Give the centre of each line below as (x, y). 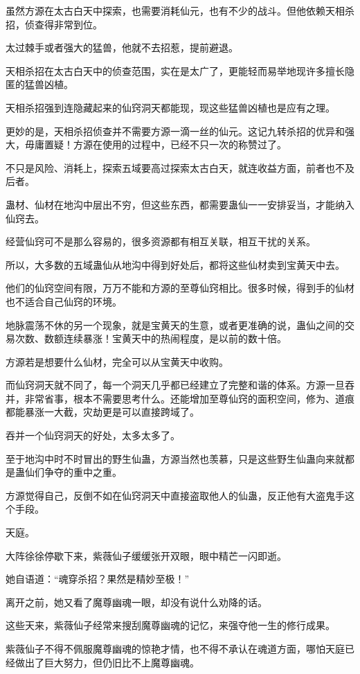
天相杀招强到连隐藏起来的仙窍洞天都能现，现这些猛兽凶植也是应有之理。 (170, 107)
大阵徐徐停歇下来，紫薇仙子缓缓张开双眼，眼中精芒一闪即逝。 (146, 555)
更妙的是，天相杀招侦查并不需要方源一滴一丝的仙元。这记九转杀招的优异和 (175, 131)
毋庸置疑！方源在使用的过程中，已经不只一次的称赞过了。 (155, 144)
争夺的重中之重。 (83, 472)
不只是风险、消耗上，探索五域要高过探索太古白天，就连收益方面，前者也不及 (180, 167)
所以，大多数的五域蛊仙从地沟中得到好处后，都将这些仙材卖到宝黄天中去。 (175, 264)
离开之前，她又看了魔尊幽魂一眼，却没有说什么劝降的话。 (136, 602)
